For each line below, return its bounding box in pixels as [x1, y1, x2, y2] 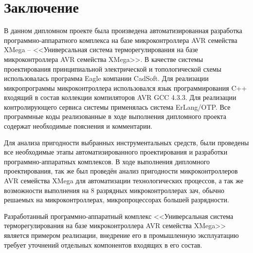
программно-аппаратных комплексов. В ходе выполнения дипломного [4, 156, 210, 166]
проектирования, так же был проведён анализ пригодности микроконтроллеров [4, 166, 238, 176]
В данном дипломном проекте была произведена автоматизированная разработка [4, 25, 242, 36]
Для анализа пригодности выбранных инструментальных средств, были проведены [4, 137, 249, 147]
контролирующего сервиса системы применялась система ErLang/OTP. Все [4, 101, 231, 112]
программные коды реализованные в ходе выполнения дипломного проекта [4, 111, 227, 121]
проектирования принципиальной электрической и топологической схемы [4, 63, 221, 74]
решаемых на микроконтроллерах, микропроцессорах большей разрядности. [4, 195, 229, 205]
